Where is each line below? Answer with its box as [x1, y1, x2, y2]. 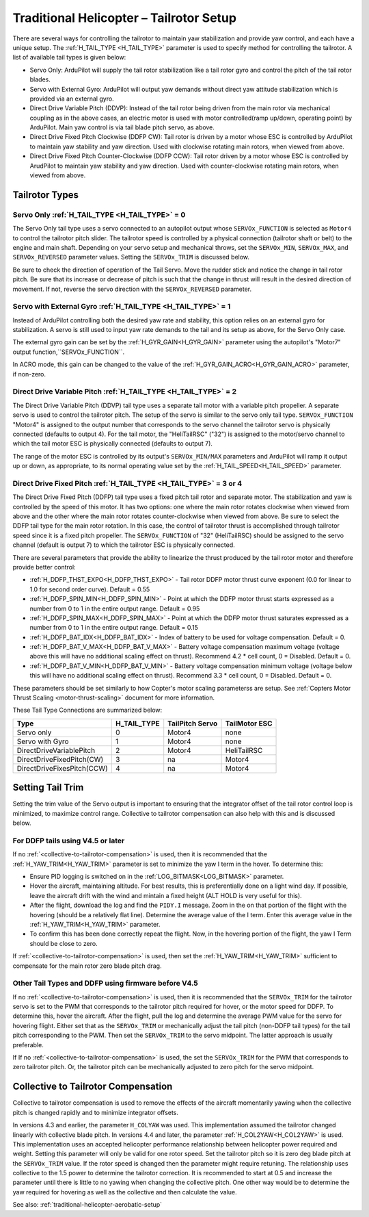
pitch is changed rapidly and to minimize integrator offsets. [12, 1108, 179, 1116]
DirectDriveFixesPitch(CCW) [16, 763, 109, 773]
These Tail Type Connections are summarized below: [12, 706, 163, 715]
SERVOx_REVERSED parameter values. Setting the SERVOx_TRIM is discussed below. [12, 253, 249, 261]
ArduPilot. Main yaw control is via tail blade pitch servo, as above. [29, 123, 215, 131]
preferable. [12, 1040, 44, 1049]
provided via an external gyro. [29, 94, 114, 103]
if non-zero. [12, 370, 46, 378]
